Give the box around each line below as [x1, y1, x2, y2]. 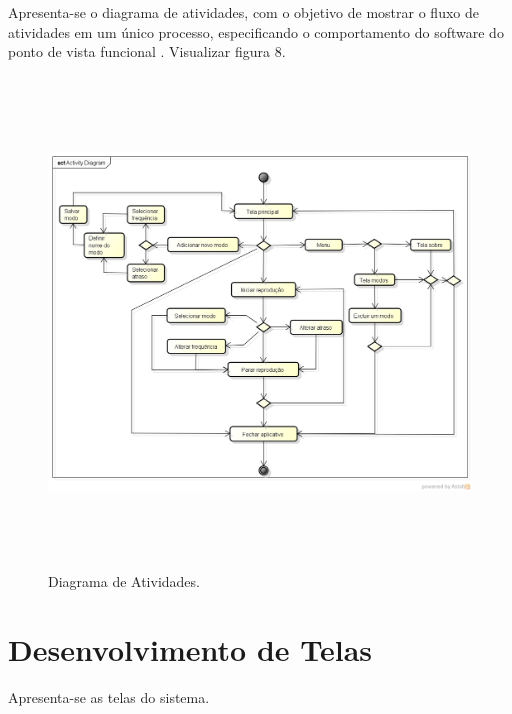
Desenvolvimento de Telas [8, 629, 373, 670]
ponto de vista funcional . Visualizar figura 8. [8, 41, 286, 62]
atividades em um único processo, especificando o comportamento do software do [8, 21, 504, 42]
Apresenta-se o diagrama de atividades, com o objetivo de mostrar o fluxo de [8, 2, 479, 22]
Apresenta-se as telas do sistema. [8, 687, 210, 708]
